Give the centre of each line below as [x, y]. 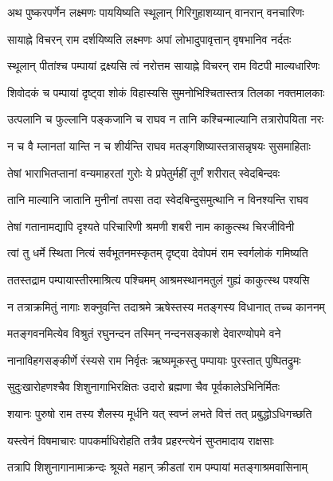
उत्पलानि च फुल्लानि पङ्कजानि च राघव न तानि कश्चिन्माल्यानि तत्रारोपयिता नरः [166, 119]
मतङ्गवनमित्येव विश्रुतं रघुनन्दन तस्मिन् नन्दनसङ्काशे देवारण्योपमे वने [144, 333]
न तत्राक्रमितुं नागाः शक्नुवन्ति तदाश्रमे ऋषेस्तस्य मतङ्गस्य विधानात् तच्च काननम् [166, 306]
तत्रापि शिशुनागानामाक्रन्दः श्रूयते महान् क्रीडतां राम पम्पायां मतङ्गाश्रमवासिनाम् [157, 467]
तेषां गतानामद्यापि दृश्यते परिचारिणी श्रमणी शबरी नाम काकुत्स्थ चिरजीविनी [151, 226]
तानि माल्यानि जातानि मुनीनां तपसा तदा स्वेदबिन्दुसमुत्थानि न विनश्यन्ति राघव [158, 199]
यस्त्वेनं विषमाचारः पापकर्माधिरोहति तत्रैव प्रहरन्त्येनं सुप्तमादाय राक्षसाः [141, 440]
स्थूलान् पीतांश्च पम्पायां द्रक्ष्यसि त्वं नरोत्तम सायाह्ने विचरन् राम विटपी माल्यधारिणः [164, 66]
